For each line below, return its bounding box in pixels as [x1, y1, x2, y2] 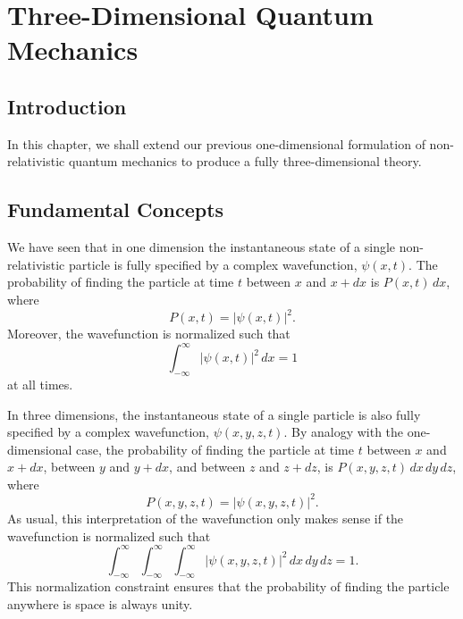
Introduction [7, 92, 127, 120]
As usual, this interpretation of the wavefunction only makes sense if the [7, 508, 404, 527]
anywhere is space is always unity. [7, 595, 193, 614]
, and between [169, 457, 246, 476]
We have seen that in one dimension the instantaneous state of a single [7, 238, 396, 256]
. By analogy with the [283, 422, 404, 441]
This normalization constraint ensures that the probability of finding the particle [7, 577, 450, 596]
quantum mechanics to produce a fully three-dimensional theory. [68, 152, 422, 171]
